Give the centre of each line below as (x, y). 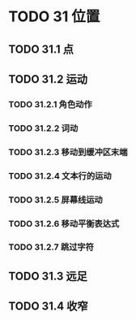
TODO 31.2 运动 (48, 79)
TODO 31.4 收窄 (48, 307)
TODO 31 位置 (54, 17)
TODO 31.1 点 (41, 49)
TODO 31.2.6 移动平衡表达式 (64, 223)
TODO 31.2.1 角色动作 (51, 104)
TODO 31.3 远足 (48, 276)
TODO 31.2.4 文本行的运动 (60, 175)
